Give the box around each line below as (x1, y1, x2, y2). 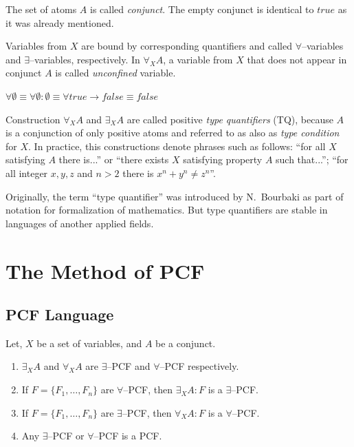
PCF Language (5, 304, 114, 325)
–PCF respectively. (159, 359, 239, 373)
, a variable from (163, 52, 233, 66)
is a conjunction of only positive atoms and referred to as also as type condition (5, 125, 340, 140)
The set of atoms (5, 2, 77, 16)
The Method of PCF (5, 256, 205, 284)
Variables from (5, 39, 67, 53)
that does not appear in (247, 52, 347, 66)
